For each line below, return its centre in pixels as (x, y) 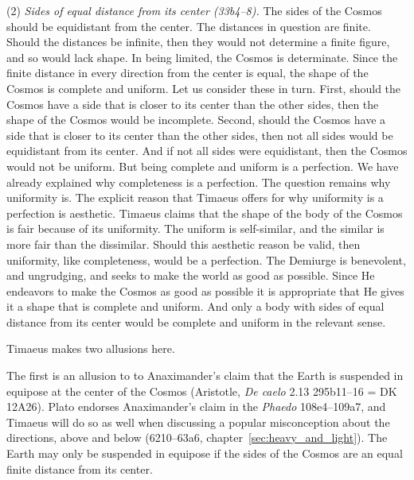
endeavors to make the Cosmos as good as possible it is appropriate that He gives (205, 290)
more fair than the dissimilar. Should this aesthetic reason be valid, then (184, 244)
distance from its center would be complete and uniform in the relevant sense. (196, 321)
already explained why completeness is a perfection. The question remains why (199, 182)
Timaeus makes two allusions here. (91, 348)
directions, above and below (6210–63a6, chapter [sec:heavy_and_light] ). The (197, 437)
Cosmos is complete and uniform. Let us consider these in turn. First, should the (204, 88)
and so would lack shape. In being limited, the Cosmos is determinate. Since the (202, 57)
